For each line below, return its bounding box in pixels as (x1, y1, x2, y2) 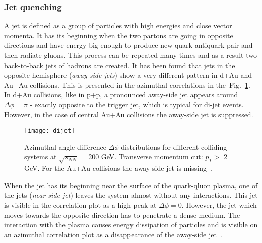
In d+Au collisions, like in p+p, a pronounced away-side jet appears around (4, 89, 238, 100)
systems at (24, 151, 57, 162)
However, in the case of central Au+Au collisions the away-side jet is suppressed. (4, 109, 253, 119)
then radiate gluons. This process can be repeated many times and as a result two (4, 50, 257, 60)
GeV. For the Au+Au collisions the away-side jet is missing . (24, 163, 212, 173)
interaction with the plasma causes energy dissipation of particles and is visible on (4, 219, 258, 230)
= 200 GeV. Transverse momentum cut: (80, 151, 203, 162)
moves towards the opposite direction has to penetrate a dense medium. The (4, 209, 240, 220)
